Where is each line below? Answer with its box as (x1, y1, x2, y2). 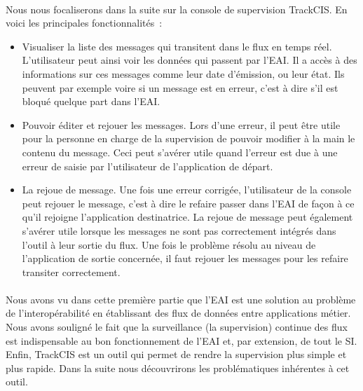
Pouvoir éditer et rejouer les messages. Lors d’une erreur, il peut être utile (22, 117, 341, 132)
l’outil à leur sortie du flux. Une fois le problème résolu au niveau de (22, 237, 316, 252)
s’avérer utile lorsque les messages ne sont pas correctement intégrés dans (22, 223, 336, 238)
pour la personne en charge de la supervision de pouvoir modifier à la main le (22, 131, 355, 146)
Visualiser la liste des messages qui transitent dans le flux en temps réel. (22, 39, 332, 53)
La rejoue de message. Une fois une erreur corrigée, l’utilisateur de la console (22, 182, 352, 197)
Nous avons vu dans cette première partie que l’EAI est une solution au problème (6, 291, 356, 306)
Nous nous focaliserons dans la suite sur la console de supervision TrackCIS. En (6, 1, 348, 16)
